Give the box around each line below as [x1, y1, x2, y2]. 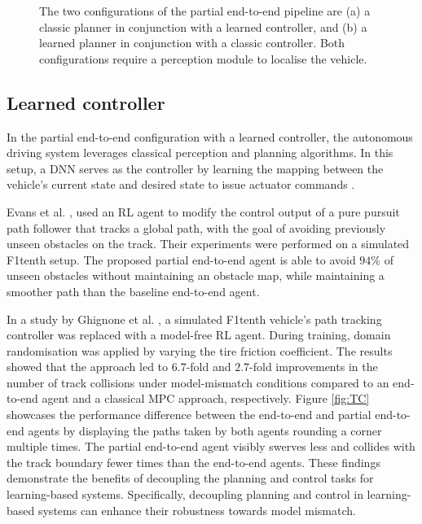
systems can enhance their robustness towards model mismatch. [37, 501, 356, 518]
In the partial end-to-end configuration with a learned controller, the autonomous [7, 128, 413, 145]
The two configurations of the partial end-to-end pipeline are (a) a [39, 2, 371, 19]
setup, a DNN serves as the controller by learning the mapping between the [7, 159, 384, 177]
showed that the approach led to [7, 358, 169, 375]
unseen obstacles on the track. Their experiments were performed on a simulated [7, 235, 410, 252]
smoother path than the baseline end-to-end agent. [7, 282, 260, 299]
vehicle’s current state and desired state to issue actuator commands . [7, 176, 355, 193]
